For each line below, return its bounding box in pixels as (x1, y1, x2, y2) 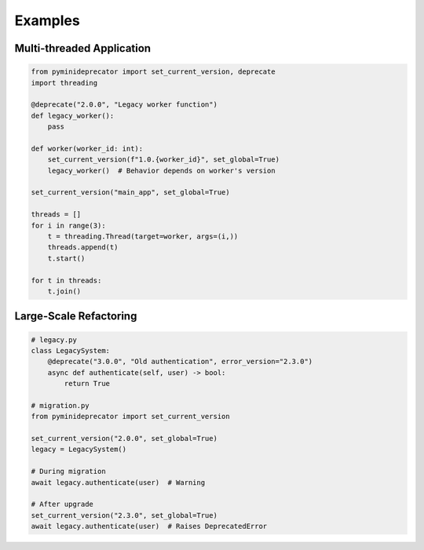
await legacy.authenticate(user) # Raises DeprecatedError (31, 522, 268, 531)
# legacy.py (31, 335, 78, 344)
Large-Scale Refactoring (14, 310, 137, 323)
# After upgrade (31, 500, 94, 509)
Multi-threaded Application (14, 42, 152, 55)
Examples (14, 12, 80, 29)
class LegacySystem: (31, 346, 110, 355)
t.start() (47, 253, 86, 263)
